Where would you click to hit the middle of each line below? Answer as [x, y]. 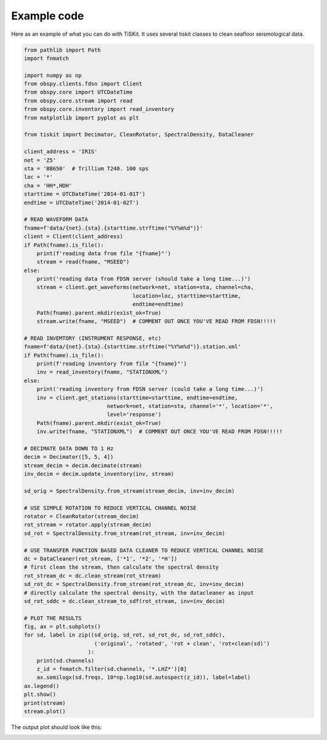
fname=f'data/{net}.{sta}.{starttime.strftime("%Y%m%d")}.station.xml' [133, 347]
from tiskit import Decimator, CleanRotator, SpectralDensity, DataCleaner [139, 135]
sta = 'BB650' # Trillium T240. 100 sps [86, 169]
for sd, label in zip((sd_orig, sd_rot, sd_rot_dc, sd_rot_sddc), [124, 635]
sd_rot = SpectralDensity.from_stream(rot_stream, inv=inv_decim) [124, 533]
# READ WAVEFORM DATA [56, 219]
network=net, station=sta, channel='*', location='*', [190, 406]
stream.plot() [45, 711]
